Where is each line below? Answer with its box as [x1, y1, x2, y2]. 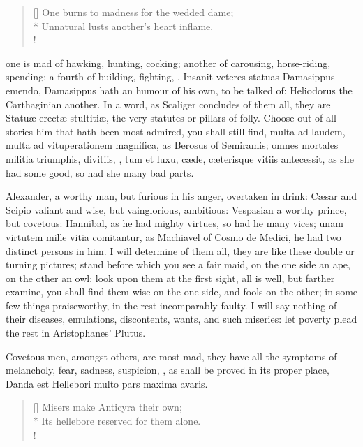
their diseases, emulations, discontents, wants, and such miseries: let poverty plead [6, 312, 357, 326]
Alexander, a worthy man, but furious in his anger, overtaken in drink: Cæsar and [6, 189, 357, 203]
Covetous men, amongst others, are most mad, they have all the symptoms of [6, 349, 337, 363]
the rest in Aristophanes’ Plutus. [6, 325, 146, 340]
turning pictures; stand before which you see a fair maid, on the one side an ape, [6, 257, 350, 272]
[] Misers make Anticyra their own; [33, 400, 182, 414]
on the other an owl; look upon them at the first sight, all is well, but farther [6, 270, 335, 285]
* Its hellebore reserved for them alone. [33, 413, 201, 428]
